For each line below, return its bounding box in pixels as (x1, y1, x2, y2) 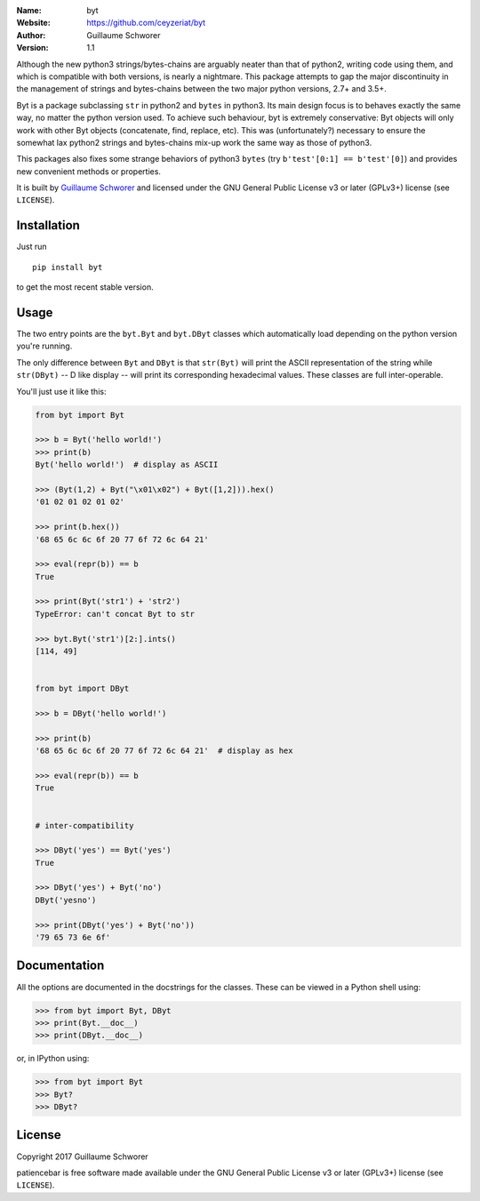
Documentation (16, 958, 105, 973)
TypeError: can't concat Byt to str (35, 609, 196, 619)
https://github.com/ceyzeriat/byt (86, 18, 206, 28)
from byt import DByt (35, 684, 130, 693)
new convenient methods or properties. (16, 165, 162, 177)
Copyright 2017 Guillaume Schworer (16, 1151, 148, 1162)
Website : (16, 18, 51, 28)
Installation (16, 218, 80, 233)
